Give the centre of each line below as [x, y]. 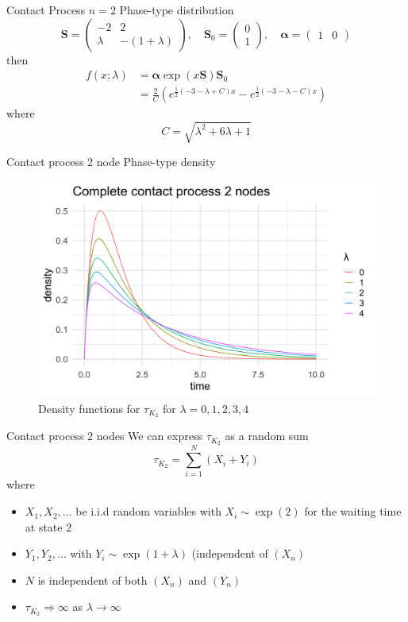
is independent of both [92, 580]
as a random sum [267, 436]
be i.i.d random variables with [148, 511]
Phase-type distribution [177, 10]
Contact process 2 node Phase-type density [111, 162]
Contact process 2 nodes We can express [104, 436]
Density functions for [89, 408]
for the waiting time [353, 511]
